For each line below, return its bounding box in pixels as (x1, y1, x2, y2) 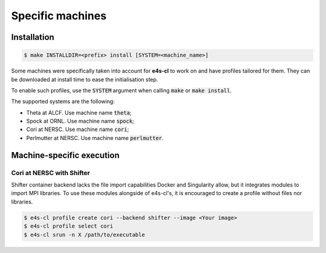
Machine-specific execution (11, 150, 120, 160)
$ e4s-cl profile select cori (24, 223, 113, 229)
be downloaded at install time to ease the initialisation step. (11, 75, 158, 83)
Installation (11, 32, 54, 42)
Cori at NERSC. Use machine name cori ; (26, 126, 129, 133)
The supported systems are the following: (11, 98, 115, 105)
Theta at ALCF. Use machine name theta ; (26, 109, 132, 116)
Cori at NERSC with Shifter (11, 168, 91, 177)
